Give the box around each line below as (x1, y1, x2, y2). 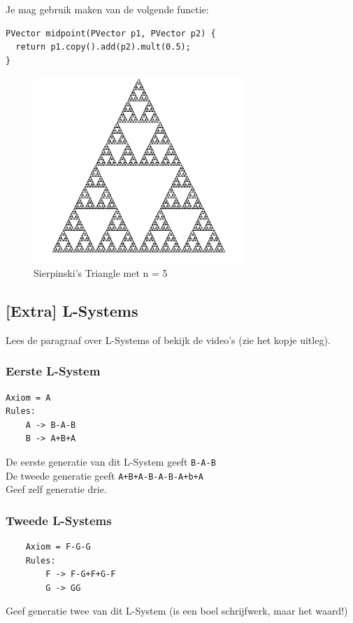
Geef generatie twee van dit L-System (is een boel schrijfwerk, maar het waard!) (6, 603, 348, 618)
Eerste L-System (6, 362, 101, 380)
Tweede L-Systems (6, 511, 112, 529)
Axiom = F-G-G (25, 542, 91, 552)
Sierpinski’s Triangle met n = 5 (34, 265, 168, 280)
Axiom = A (6, 392, 51, 403)
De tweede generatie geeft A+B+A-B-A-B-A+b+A (6, 468, 203, 482)
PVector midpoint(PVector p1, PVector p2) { (6, 28, 216, 38)
